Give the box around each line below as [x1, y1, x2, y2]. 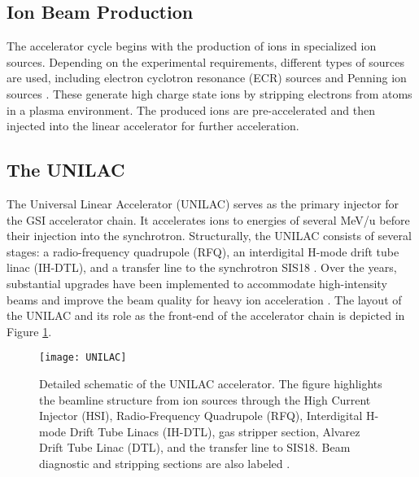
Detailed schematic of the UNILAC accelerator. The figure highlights [39, 374, 382, 392]
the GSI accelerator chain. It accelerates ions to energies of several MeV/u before [7, 211, 410, 228]
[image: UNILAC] [39, 352, 127, 364]
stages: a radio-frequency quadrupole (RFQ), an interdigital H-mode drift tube [7, 243, 399, 260]
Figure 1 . [7, 322, 52, 339]
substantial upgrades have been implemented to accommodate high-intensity [7, 274, 387, 291]
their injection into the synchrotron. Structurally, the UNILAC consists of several [7, 227, 412, 244]
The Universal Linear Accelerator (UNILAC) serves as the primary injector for [7, 195, 399, 212]
